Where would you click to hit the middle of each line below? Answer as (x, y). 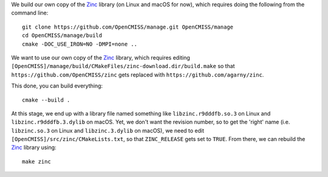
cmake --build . (46, 100)
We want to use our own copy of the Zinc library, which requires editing (101, 57)
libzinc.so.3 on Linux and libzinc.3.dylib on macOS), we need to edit (108, 130)
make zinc (36, 161)
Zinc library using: (34, 147)
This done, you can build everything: (57, 86)
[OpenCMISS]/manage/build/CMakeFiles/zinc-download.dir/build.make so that (123, 66)
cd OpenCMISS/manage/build (62, 36)
